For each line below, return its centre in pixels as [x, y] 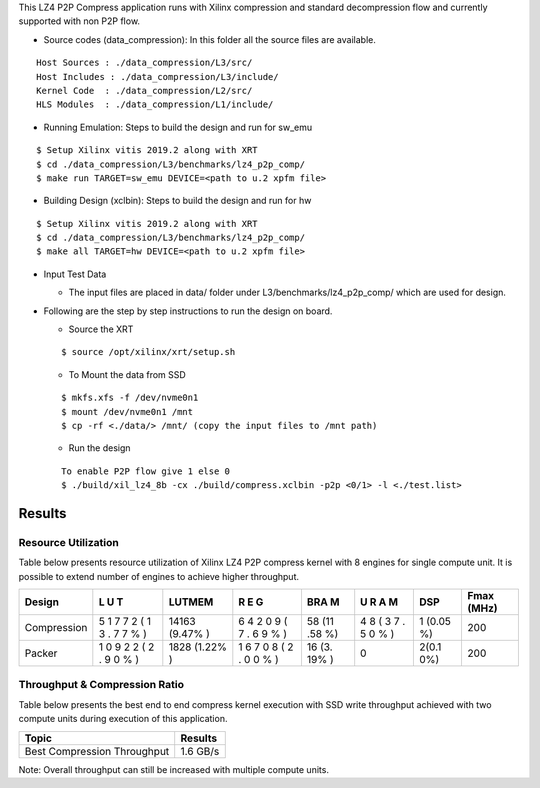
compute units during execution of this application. [123, 719]
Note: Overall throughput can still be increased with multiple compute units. [174, 769]
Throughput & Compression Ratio [101, 685]
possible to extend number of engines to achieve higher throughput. [159, 576]
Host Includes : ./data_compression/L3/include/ [157, 76]
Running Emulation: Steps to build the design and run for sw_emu [178, 127]
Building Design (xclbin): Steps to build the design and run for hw [177, 201]
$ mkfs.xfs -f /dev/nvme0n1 [130, 398]
